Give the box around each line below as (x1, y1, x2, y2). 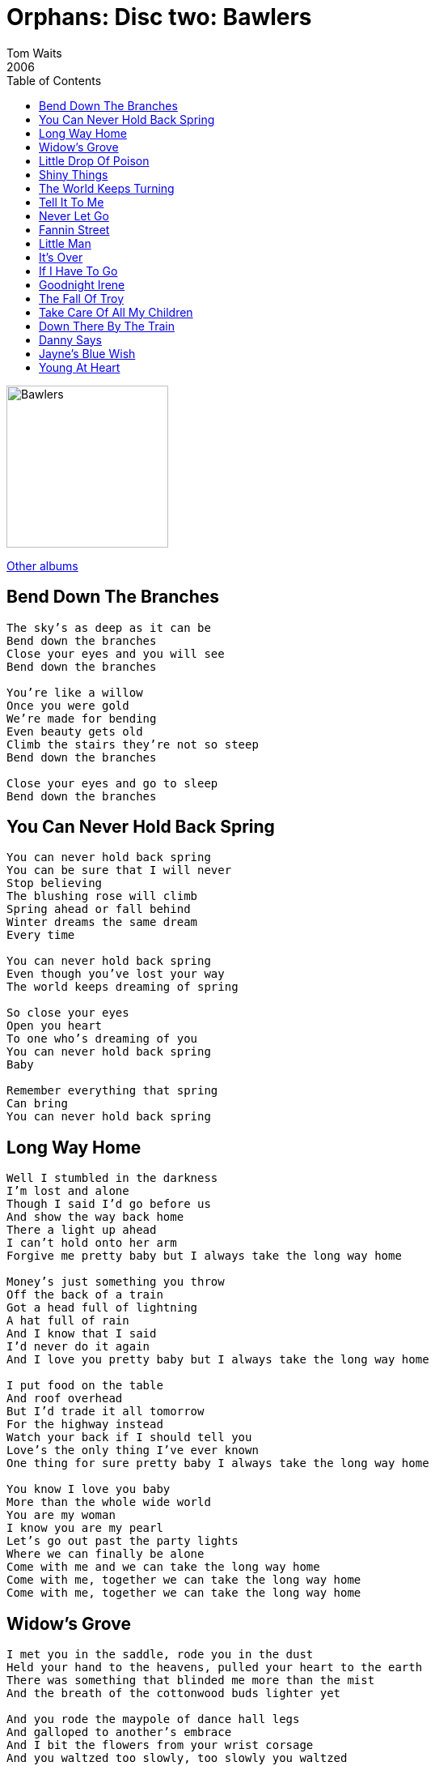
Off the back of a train (6, 1288, 163, 1302)
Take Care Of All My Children (39, 305, 193, 319)
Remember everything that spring (6, 1084, 218, 1098)
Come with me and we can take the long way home (6, 1560, 320, 1574)
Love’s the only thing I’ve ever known (6, 1444, 259, 1457)
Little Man (39, 236, 91, 250)
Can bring (6, 1097, 68, 1111)
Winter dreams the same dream (6, 915, 198, 929)
